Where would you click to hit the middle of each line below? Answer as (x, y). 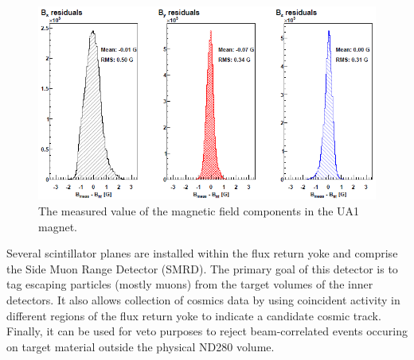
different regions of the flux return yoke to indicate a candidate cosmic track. (194, 315)
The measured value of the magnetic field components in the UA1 (199, 211)
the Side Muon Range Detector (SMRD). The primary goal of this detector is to (202, 268)
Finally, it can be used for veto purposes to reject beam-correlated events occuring (207, 331)
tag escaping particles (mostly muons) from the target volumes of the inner (190, 284)
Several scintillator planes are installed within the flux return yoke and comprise (202, 253)
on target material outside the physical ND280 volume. (141, 346)
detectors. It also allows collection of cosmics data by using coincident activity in (203, 300)
